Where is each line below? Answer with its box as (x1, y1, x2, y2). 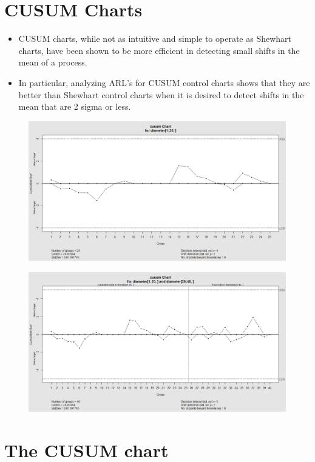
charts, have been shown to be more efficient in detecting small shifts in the (18, 44, 300, 56)
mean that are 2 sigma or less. (18, 100, 131, 113)
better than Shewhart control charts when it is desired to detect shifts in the (18, 88, 304, 101)
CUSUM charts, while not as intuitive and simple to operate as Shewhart (18, 32, 291, 45)
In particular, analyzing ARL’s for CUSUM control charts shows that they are (18, 76, 310, 89)
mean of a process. (18, 56, 87, 69)
